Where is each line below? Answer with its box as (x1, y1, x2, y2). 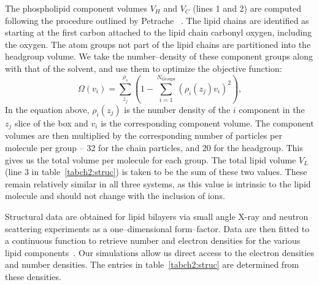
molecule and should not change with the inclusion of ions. (5, 189, 225, 202)
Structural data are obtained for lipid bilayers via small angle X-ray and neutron (5, 210, 309, 223)
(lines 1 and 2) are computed (193, 2, 301, 14)
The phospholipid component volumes (5, 2, 147, 14)
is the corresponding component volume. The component (101, 117, 314, 130)
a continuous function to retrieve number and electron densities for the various (5, 234, 301, 247)
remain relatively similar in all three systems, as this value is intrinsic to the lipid (5, 177, 311, 190)
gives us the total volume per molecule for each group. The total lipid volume (5, 153, 296, 166)
